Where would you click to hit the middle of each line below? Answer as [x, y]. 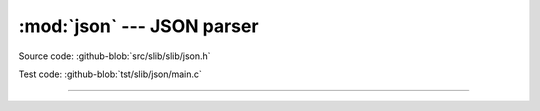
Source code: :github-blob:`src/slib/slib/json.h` [114, 56]
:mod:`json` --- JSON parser [138, 26]
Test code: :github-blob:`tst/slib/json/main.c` [110, 74]
